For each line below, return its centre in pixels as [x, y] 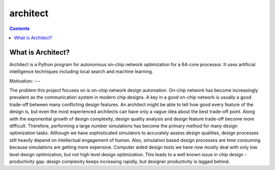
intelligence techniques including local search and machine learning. [81, 72]
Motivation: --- [25, 81]
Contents [20, 29]
